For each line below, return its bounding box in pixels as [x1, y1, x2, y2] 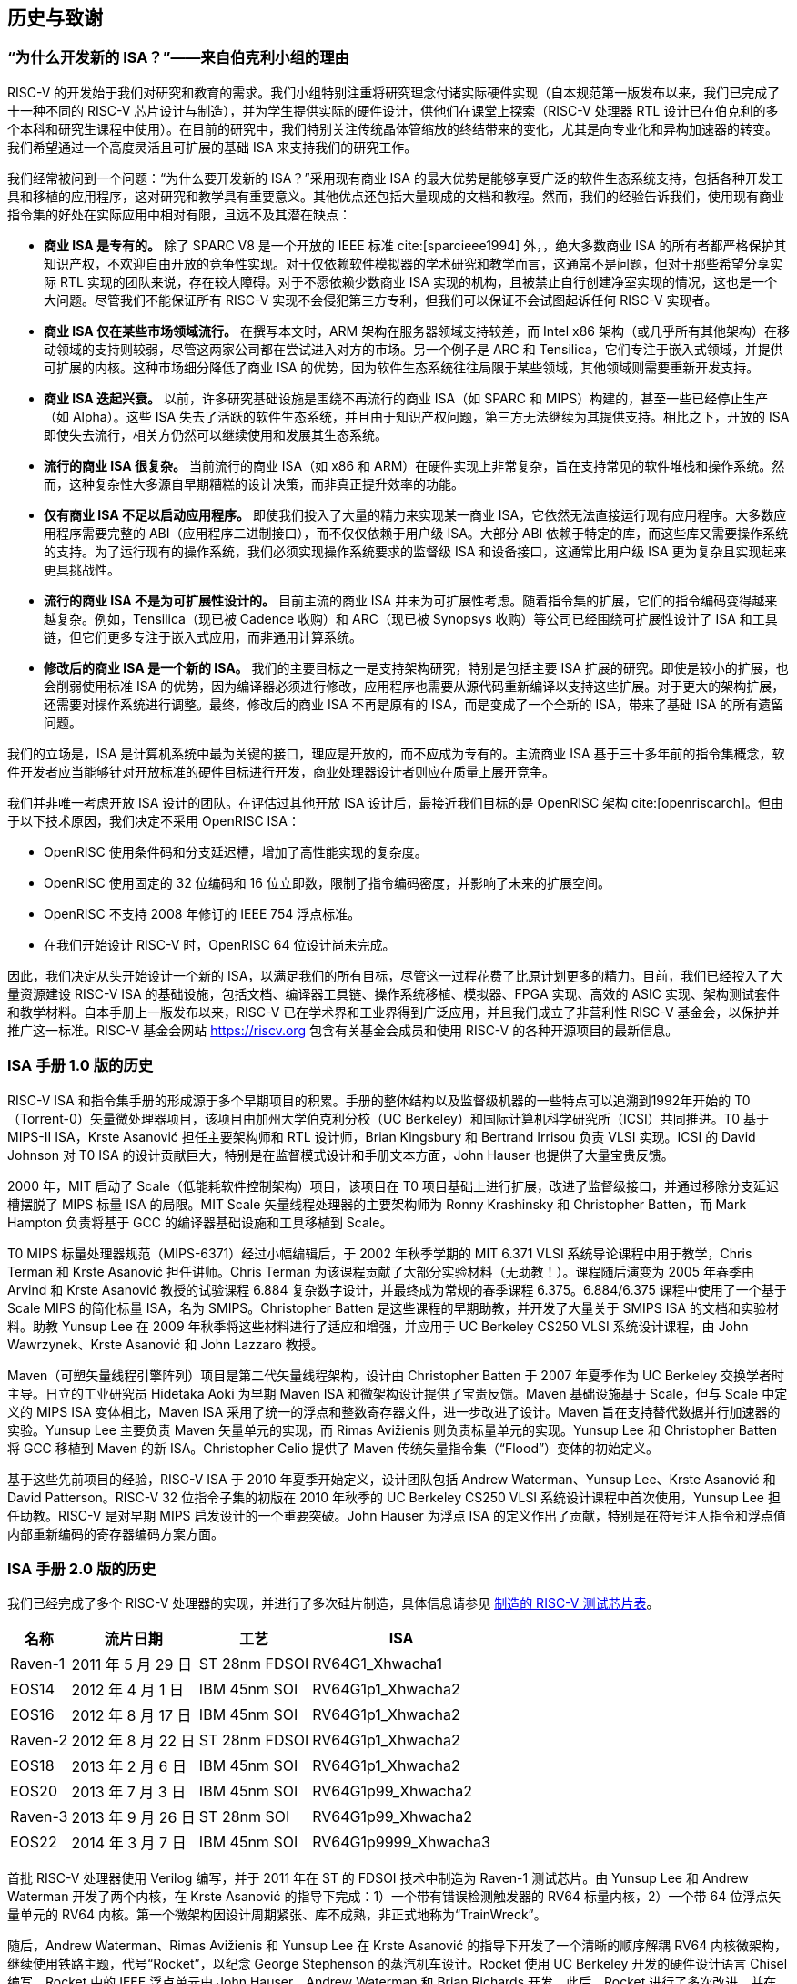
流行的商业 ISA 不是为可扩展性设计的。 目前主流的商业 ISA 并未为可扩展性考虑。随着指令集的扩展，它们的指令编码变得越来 [44, 592, 778, 608]
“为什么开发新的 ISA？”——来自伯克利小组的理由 [7, 48, 349, 67]
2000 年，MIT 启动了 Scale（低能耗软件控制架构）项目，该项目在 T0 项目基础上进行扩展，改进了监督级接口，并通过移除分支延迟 [7, 1177, 780, 1194]
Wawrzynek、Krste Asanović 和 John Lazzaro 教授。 [7, 1336, 324, 1352]
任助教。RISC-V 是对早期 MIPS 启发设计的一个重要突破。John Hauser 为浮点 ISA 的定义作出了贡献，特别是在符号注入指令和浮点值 [7, 1507, 786, 1523]
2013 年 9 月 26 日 [71, 1808, 196, 1827]
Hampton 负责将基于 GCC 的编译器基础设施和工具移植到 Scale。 [7, 1214, 393, 1230]
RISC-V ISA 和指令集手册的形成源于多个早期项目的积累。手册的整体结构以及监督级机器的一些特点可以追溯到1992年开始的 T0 [7, 1092, 751, 1108]
